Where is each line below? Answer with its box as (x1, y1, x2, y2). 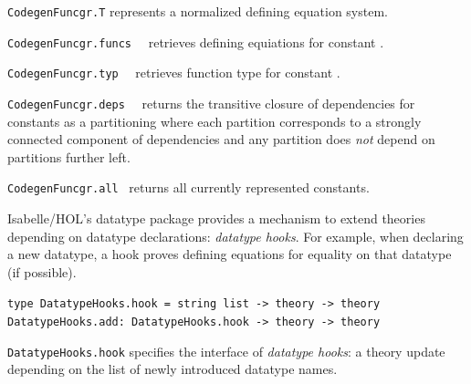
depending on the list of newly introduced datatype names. (7, 359, 338, 379)
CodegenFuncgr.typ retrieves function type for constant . (7, 63, 340, 82)
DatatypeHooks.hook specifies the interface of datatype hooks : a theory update (7, 341, 445, 360)
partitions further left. (7, 147, 131, 166)
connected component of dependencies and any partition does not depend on (7, 130, 435, 149)
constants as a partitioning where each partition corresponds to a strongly (7, 111, 422, 130)
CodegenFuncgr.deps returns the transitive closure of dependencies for (7, 93, 415, 112)
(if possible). (7, 262, 77, 281)
